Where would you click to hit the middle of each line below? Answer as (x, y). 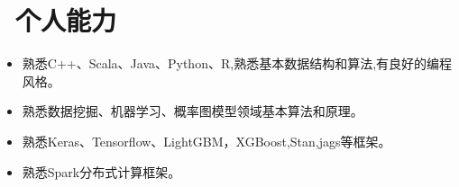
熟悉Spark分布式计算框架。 (101, 171)
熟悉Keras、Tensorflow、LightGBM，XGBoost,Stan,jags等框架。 (207, 141)
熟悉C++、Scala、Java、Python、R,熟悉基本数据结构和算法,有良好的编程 (237, 63)
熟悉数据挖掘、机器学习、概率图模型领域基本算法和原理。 (193, 111)
